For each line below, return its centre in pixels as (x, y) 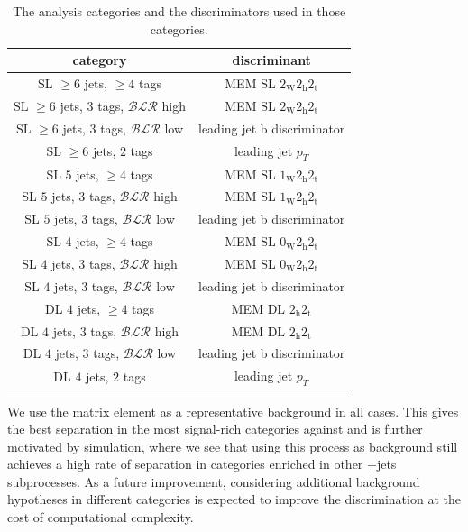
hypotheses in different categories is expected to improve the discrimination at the (234, 499)
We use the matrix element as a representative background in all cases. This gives (233, 411)
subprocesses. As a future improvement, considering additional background (214, 481)
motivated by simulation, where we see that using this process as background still (233, 446)
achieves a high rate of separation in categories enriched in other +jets (202, 464)
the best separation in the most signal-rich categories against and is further (215, 429)
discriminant (271, 60)
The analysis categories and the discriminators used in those (179, 11)
